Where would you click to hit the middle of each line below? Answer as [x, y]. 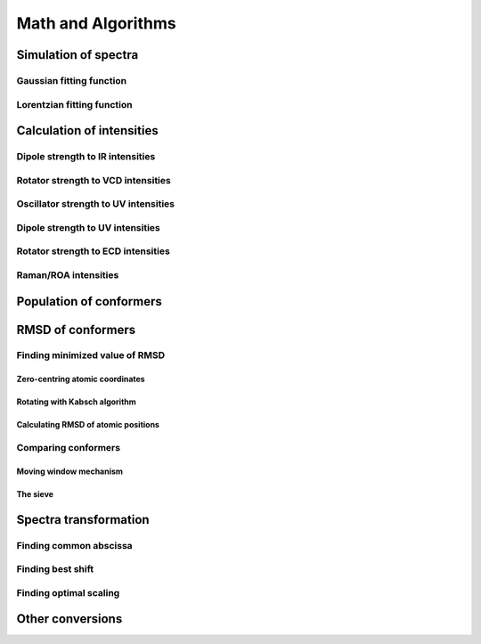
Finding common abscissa [74, 545]
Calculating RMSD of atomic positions [88, 425]
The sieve [35, 493]
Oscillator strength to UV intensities [96, 204]
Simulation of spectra [77, 55]
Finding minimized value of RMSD [90, 355]
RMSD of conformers [76, 330]
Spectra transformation [83, 520]
